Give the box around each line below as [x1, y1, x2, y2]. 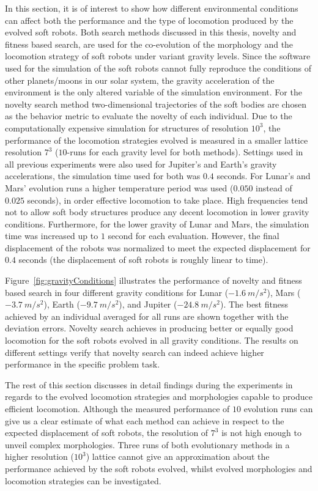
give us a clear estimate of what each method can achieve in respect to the [5, 414, 284, 427]
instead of [256, 181, 292, 194]
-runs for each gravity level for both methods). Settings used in [67, 146, 303, 158]
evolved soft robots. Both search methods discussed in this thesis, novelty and [5, 26, 297, 39]
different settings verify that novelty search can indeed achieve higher [5, 345, 264, 358]
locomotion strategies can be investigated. [5, 474, 161, 487]
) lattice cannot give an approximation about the [86, 450, 270, 463]
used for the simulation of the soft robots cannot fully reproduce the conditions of [5, 61, 312, 74]
